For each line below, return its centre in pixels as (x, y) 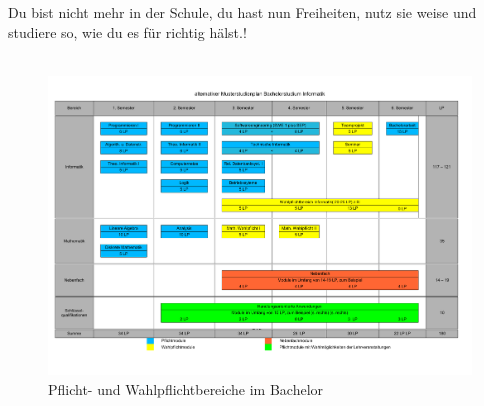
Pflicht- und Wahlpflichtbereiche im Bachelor (186, 389)
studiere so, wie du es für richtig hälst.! (127, 31)
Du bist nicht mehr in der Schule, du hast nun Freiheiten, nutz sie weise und (242, 12)
